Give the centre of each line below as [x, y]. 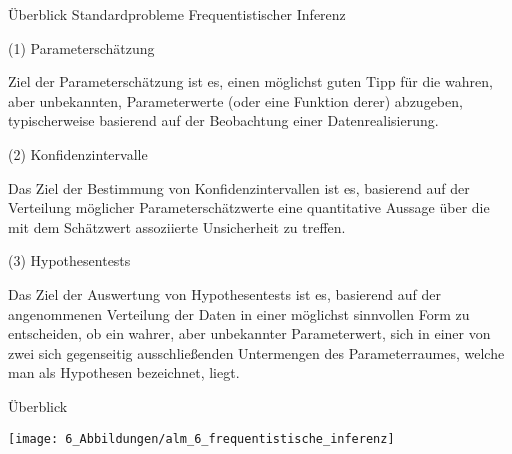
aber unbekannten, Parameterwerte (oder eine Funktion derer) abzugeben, [235, 100]
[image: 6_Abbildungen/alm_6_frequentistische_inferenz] [201, 438]
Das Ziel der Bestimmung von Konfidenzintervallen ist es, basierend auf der [239, 187]
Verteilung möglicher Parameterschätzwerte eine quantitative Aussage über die [249, 207]
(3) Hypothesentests [69, 260]
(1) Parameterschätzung [81, 47]
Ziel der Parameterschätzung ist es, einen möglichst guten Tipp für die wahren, [250, 81]
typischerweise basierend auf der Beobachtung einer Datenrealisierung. [223, 120]
